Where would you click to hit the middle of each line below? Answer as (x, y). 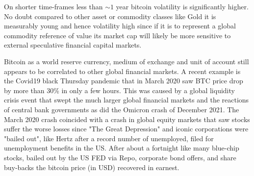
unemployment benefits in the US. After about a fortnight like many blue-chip (122, 148)
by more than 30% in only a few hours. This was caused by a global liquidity (119, 90)
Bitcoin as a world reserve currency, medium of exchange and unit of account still (127, 61)
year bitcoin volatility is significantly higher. (182, 6)
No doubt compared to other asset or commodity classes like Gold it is (110, 16)
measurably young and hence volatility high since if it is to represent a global (120, 26)
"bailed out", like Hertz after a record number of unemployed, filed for (109, 138)
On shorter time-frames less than (53, 6)
